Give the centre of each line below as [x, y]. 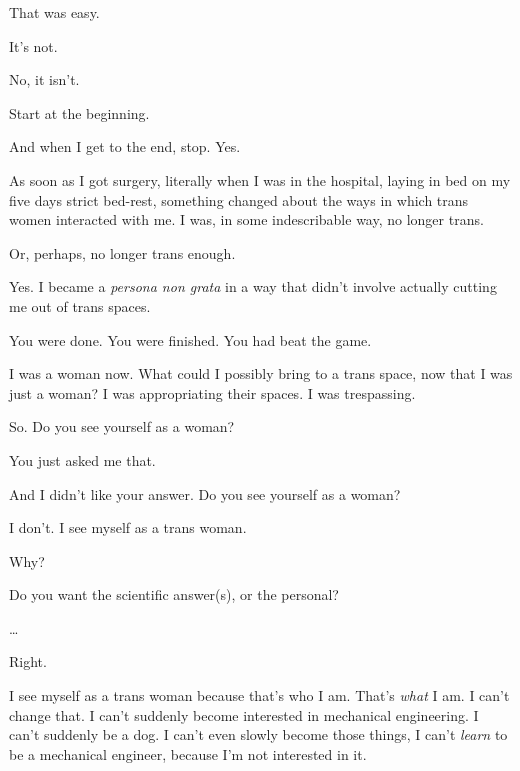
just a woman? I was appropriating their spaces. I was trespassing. [212, 392]
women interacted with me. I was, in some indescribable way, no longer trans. [246, 219]
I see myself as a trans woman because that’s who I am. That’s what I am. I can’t [259, 695]
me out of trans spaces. [80, 305]
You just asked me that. [82, 459]
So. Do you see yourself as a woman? [122, 426]
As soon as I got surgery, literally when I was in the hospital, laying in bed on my [260, 179]
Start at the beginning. [79, 112]
